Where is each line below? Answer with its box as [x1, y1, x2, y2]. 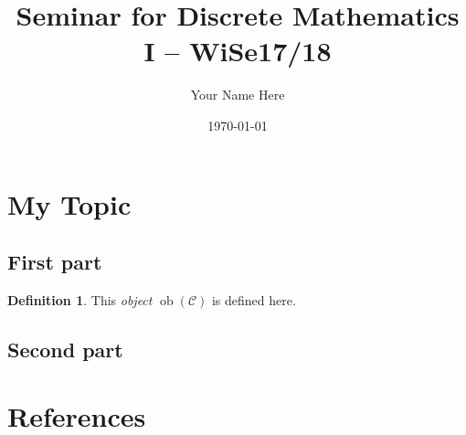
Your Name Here [190, 85, 285, 104]
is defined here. [211, 290, 296, 309]
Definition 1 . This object [7, 290, 153, 309]
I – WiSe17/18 [143, 32, 332, 69]
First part [7, 248, 102, 276]
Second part [7, 334, 123, 363]
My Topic [7, 185, 132, 222]
